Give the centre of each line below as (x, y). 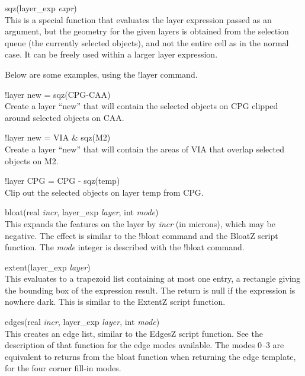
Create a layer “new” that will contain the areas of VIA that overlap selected (145, 149)
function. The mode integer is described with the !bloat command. (125, 247)
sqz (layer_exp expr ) (41, 8)
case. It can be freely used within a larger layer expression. (111, 54)
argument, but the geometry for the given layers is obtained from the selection (147, 31)
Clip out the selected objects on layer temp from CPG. (104, 192)
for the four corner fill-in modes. (63, 368)
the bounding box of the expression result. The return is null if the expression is (150, 290)
